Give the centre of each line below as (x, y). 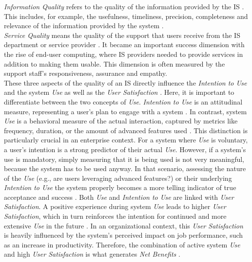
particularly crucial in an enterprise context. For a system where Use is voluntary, (126, 140)
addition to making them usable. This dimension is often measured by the (115, 63)
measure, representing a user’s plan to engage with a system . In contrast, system (126, 111)
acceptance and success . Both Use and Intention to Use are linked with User (119, 197)
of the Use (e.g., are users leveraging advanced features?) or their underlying (118, 178)
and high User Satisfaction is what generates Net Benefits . (92, 254)
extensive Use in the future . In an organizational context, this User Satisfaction (124, 225)
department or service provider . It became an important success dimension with (124, 44)
